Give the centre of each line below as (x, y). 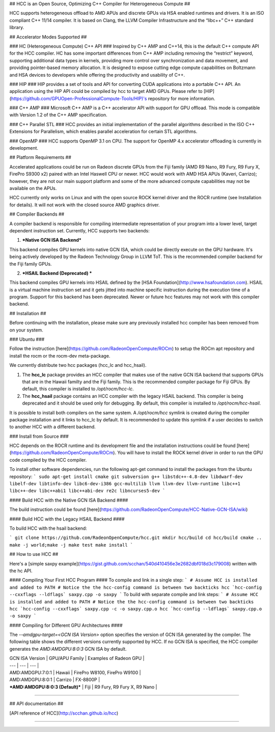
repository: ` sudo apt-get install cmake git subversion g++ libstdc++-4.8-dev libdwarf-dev (126, 476)
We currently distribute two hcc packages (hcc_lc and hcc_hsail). (78, 365)
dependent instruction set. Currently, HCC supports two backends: (79, 230)
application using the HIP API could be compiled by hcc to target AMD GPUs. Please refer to (106, 91)
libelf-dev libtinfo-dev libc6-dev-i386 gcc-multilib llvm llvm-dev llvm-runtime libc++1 (125, 484)
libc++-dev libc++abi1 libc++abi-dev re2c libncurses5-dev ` (87, 491)
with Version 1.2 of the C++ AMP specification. (58, 115)
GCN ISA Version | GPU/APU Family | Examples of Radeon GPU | (77, 658)
